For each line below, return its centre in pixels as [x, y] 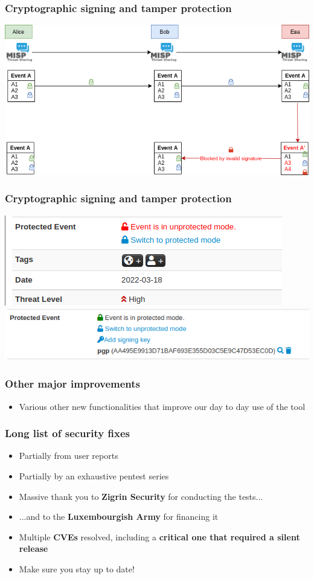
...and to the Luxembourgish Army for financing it [119, 517]
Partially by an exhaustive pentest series [94, 475]
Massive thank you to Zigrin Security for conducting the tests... [141, 496]
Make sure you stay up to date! [77, 568]
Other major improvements [73, 384]
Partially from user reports [69, 456]
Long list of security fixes [67, 433]
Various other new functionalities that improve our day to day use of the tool [162, 406]
